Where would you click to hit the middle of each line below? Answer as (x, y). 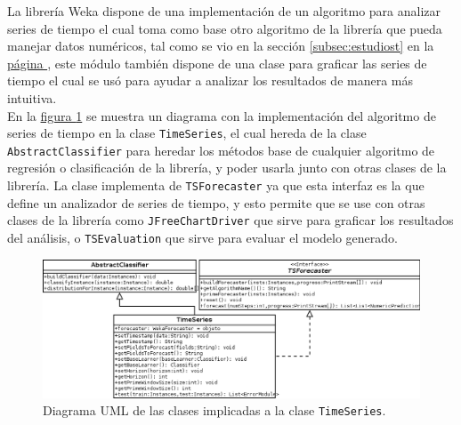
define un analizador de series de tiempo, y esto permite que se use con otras (216, 202)
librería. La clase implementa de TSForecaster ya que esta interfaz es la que (216, 185)
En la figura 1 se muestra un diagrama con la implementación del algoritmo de (222, 115)
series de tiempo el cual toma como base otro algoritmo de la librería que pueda (225, 28)
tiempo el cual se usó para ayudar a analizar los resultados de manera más (210, 80)
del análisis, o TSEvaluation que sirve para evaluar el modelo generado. (203, 237)
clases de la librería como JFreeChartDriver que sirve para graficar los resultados (230, 220)
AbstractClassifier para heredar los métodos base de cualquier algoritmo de (221, 150)
